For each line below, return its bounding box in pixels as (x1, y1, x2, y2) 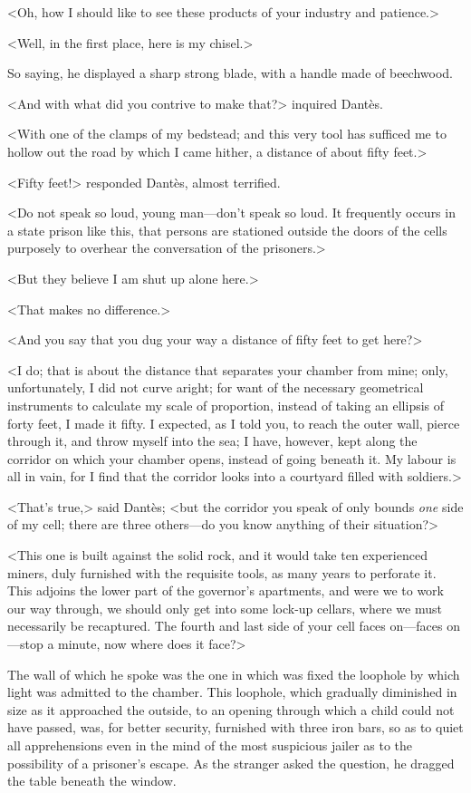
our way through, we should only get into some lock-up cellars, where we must (7, 598, 442, 617)
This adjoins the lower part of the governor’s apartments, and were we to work (7, 581, 444, 600)
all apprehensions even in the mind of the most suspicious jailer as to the (7, 736, 413, 754)
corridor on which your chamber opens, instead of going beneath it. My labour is (7, 449, 457, 468)
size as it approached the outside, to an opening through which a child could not (7, 700, 455, 719)
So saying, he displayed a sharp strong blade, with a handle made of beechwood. (7, 63, 453, 82)
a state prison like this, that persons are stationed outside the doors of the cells (7, 220, 447, 239)
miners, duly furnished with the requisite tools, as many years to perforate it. (7, 563, 437, 582)
